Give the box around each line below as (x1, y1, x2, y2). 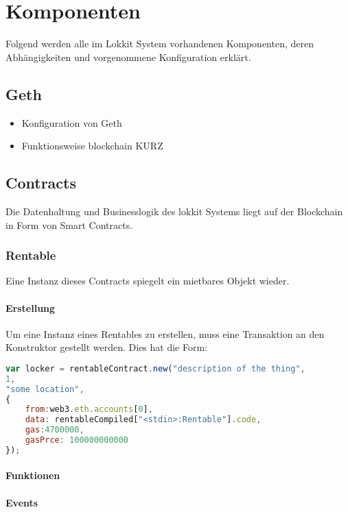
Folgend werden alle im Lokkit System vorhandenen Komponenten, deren (5, 36, 314, 51)
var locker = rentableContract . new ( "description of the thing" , (5, 363, 305, 374)
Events (5, 495, 38, 509)
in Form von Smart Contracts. (5, 217, 133, 232)
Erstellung (5, 300, 56, 315)
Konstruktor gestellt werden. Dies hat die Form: (5, 340, 207, 354)
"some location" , (5, 384, 84, 394)
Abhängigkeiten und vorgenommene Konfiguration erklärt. (5, 49, 251, 64)
